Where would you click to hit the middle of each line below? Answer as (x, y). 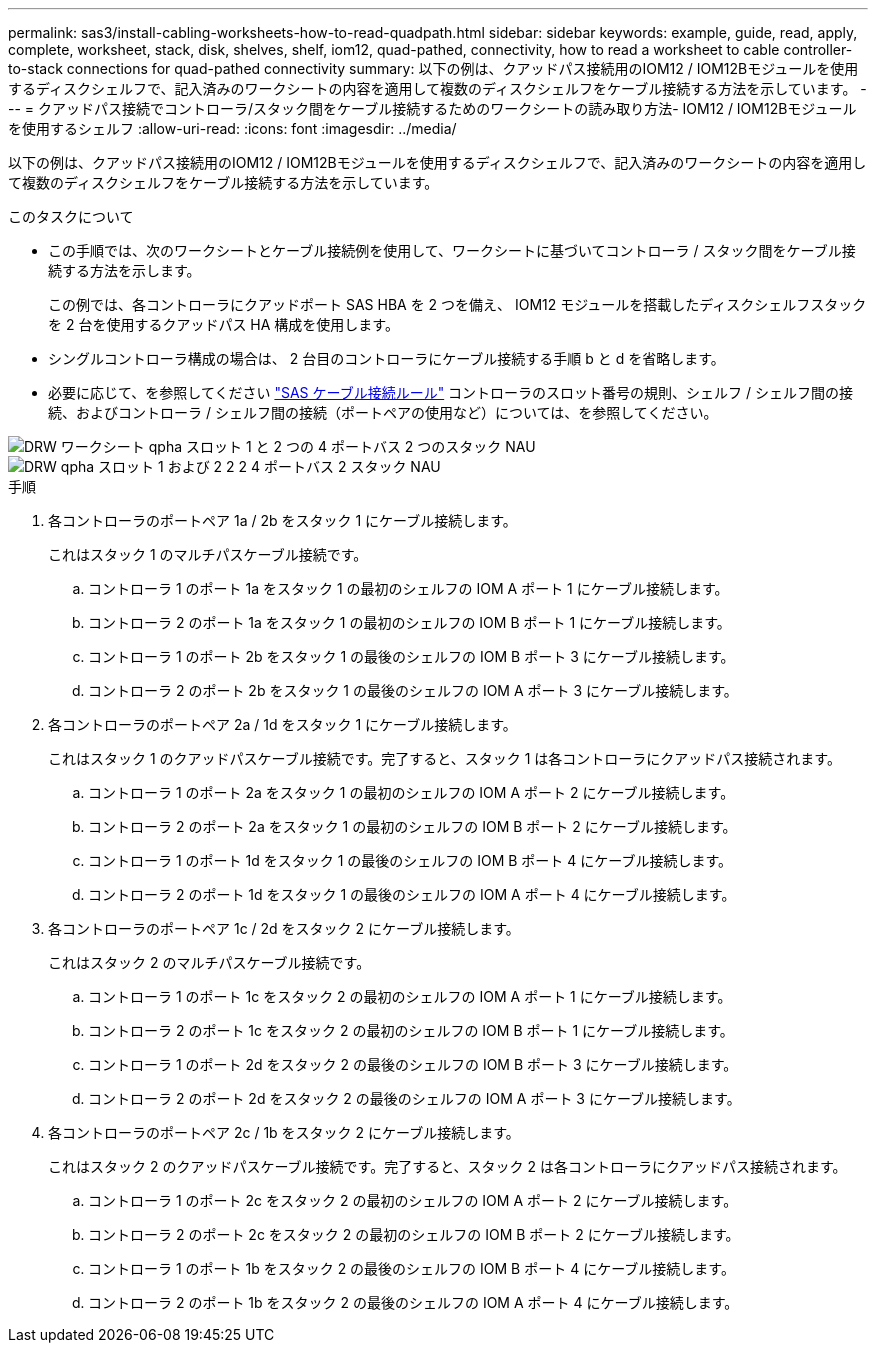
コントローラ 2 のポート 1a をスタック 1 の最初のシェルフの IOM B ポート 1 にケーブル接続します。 (409, 622)
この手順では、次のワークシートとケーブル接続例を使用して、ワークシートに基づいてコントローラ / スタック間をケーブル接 (452, 250)
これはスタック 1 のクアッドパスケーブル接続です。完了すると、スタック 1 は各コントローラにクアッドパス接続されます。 (444, 758)
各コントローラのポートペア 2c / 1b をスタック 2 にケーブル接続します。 (284, 1132)
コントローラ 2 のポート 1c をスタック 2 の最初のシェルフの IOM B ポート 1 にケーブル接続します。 (411, 1030)
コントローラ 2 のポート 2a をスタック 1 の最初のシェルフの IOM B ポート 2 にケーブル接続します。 (412, 826)
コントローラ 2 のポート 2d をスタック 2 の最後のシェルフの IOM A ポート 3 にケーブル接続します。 (414, 1098)
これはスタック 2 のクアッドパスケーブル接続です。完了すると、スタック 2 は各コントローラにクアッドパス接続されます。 (447, 1166)
